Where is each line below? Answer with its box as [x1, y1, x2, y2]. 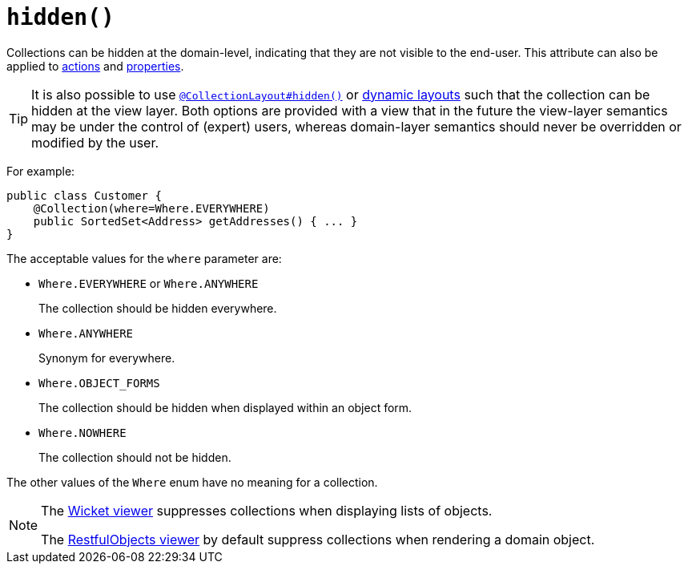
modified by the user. [31, 134, 159, 151]
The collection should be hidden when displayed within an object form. [38, 400, 412, 414]
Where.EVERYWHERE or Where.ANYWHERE [38, 276, 259, 290]
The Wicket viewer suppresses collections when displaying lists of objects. [41, 502, 493, 519]
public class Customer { [6, 188, 162, 202]
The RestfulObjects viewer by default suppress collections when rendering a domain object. [41, 531, 595, 548]
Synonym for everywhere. [38, 350, 175, 365]
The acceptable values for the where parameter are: [6, 251, 282, 265]
